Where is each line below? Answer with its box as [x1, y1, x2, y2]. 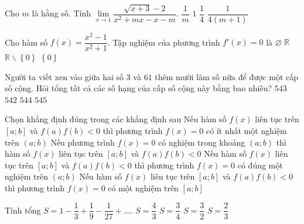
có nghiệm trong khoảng [158, 136, 245, 148]
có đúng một [237, 158, 283, 171]
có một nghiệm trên [108, 181, 179, 194]
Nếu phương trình [50, 136, 115, 148]
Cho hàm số [5, 36, 48, 48]
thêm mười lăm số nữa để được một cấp [155, 70, 298, 82]
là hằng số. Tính [32, 7, 91, 19]
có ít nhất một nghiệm [206, 124, 287, 136]
